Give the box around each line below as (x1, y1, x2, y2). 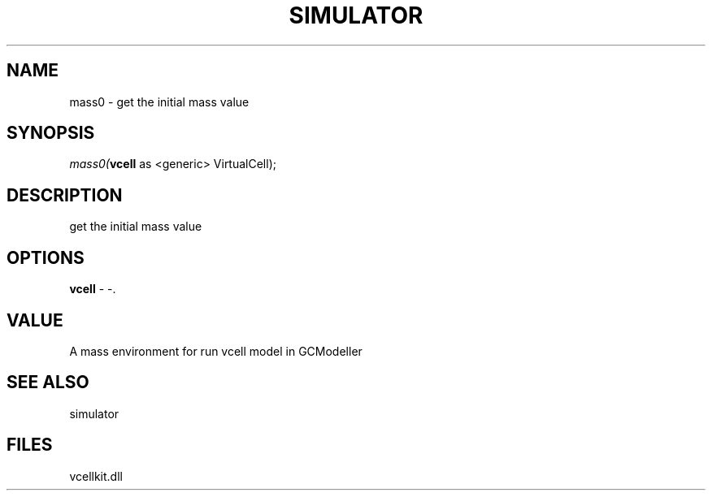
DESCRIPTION (7, 184, 123, 205)
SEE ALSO (7, 372, 89, 393)
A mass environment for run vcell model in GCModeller (69, 344, 363, 358)
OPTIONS (7, 247, 85, 268)
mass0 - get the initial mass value (69, 94, 250, 109)
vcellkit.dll (69, 469, 123, 483)
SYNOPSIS (7, 123, 95, 144)
